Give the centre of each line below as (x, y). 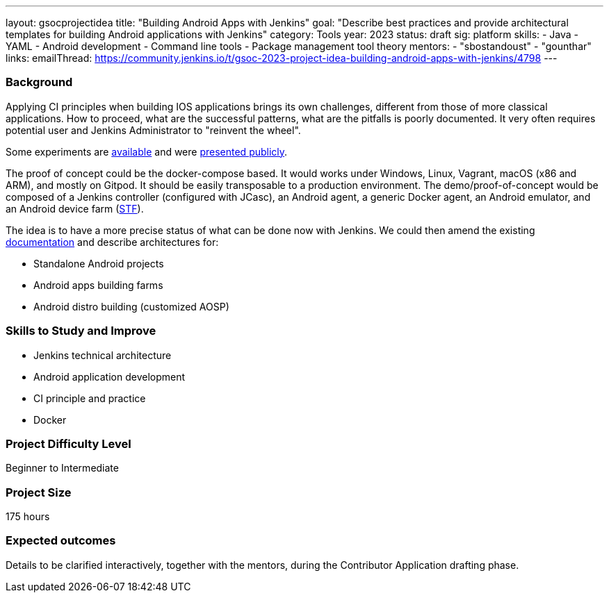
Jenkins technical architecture (103, 355)
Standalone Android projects (99, 263)
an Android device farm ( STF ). (75, 208)
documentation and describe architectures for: (112, 242)
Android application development (109, 376)
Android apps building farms (98, 285)
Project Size (39, 492)
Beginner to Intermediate (62, 468)
